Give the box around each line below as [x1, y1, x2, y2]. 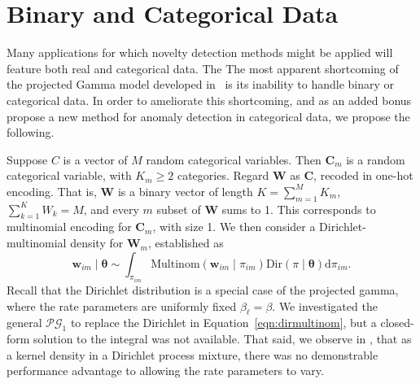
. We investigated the [272, 297, 378, 314]
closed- [380, 314, 414, 331]
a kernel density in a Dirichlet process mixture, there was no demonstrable [7, 346, 378, 363]
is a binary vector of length [117, 182, 253, 199]
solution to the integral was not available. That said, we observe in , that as [33, 330, 412, 347]
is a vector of [63, 151, 128, 168]
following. [7, 124, 55, 141]
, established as [147, 234, 224, 251]
